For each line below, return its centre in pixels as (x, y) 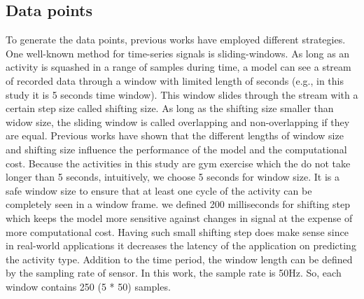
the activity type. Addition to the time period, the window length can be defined (179, 259)
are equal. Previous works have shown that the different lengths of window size (175, 135)
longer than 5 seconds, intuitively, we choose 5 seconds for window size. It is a (173, 177)
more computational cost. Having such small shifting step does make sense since (177, 231)
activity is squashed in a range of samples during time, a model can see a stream (178, 67)
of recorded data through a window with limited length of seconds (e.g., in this (175, 80)
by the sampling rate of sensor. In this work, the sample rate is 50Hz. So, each (174, 273)
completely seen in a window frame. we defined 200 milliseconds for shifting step (178, 204)
